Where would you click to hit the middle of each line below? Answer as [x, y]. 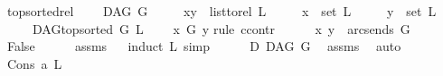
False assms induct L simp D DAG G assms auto [204, 46]
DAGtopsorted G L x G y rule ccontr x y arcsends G [221, 28]
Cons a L [34, 63]
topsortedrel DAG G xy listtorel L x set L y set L [221, 11]
